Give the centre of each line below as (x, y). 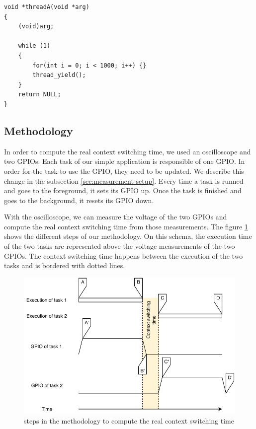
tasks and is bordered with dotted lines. (65, 265)
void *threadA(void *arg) (47, 7)
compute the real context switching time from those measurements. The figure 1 (126, 226)
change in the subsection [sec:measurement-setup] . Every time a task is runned (124, 180)
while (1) (34, 46)
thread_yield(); (59, 75)
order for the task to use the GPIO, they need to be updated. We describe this (124, 171)
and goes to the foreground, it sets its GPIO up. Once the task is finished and (123, 190)
